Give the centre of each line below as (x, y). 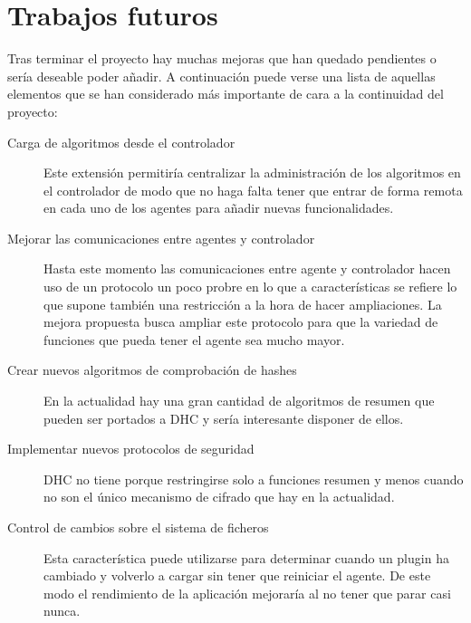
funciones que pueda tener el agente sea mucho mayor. (194, 339)
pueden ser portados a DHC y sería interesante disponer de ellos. (224, 418)
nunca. (62, 611)
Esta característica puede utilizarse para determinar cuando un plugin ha (246, 557)
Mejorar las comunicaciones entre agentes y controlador (161, 238)
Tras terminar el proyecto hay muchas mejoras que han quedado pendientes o (222, 58)
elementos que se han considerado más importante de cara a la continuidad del (226, 94)
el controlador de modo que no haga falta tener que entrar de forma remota (253, 190)
